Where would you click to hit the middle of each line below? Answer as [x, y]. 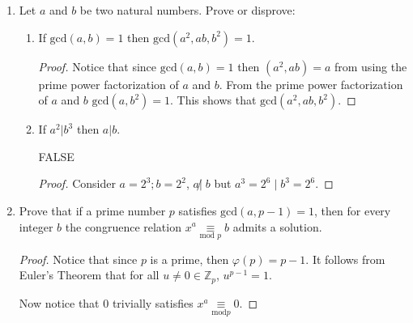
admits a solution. [277, 226]
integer [36, 226]
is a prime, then [189, 259]
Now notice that [59, 302]
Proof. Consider [77, 183]
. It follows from [345, 259]
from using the [370, 66]
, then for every [353, 210]
